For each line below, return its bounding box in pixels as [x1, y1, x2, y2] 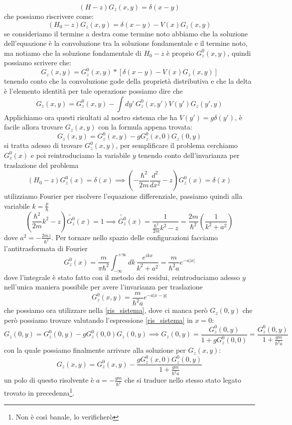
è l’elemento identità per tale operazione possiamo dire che [4, 86, 183, 96]
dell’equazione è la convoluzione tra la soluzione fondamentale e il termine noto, [4, 38, 248, 48]
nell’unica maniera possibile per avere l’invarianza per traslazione [4, 282, 203, 292]
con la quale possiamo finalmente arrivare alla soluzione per [4, 345, 186, 355]
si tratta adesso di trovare [4, 140, 83, 150]
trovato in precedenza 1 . [4, 386, 75, 398]
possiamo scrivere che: [4, 57, 71, 68]
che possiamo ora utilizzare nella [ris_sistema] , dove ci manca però [4, 305, 208, 315]
